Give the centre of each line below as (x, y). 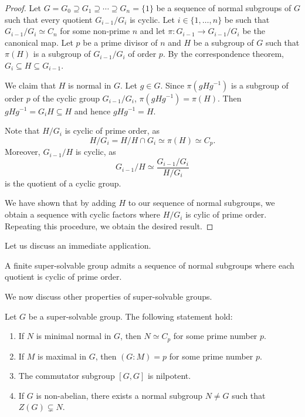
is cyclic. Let (152, 19)
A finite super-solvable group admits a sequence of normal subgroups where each (150, 265)
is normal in (90, 85)
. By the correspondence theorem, (223, 54)
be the (254, 31)
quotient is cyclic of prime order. (63, 277)
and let (152, 31)
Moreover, (23, 152)
